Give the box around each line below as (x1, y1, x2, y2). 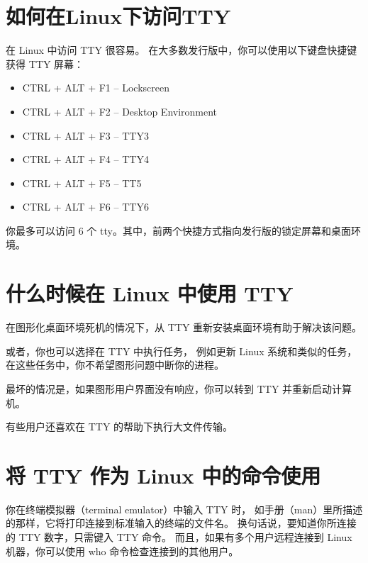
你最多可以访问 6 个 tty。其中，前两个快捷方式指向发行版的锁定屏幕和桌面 (6, 223, 351, 238)
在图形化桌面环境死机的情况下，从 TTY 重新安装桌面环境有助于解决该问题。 (6, 320, 362, 335)
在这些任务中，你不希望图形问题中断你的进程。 (6, 357, 224, 372)
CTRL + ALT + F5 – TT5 (22, 175, 142, 190)
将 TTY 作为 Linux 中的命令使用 (6, 460, 321, 489)
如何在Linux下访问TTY (6, 1, 231, 30)
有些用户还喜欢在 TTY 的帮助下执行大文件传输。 (6, 419, 233, 434)
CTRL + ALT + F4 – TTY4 (22, 152, 149, 167)
